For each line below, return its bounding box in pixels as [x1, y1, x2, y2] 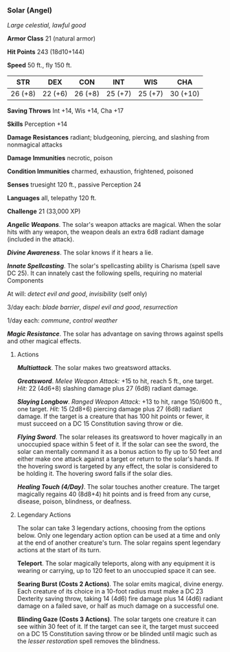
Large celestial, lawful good [7, 21, 87, 30]
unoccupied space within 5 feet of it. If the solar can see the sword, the [16, 440, 219, 448]
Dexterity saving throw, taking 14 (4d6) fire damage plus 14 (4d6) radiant [16, 594, 223, 603]
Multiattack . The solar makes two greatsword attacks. [16, 364, 172, 372]
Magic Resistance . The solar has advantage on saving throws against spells [7, 329, 224, 338]
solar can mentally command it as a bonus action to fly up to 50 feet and [16, 448, 222, 456]
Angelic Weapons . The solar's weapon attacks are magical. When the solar [7, 221, 222, 229]
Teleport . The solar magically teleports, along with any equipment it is [16, 559, 216, 567]
